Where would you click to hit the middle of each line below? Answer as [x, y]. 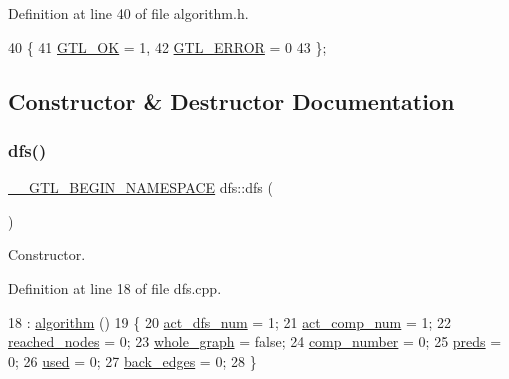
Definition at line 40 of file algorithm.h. [128, 13]
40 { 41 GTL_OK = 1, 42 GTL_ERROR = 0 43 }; [167, 46]
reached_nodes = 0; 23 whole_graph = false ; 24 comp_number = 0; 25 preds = [255, 341]
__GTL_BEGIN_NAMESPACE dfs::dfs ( [140, 187]
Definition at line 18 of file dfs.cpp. [115, 287]
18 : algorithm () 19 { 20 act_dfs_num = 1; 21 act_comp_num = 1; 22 [230, 321]
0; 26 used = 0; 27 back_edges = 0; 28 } [132, 360]
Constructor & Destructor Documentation [231, 100]
